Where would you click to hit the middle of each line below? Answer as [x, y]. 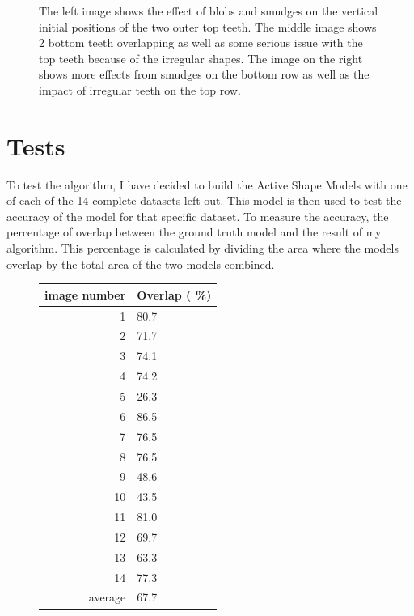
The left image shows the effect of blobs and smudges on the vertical [209, 11]
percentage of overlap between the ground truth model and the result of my [194, 232]
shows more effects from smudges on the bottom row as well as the [204, 74]
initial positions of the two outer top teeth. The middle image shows [208, 26]
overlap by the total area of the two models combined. [141, 263]
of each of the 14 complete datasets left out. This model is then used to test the [204, 200]
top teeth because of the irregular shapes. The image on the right [201, 58]
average [107, 597]
